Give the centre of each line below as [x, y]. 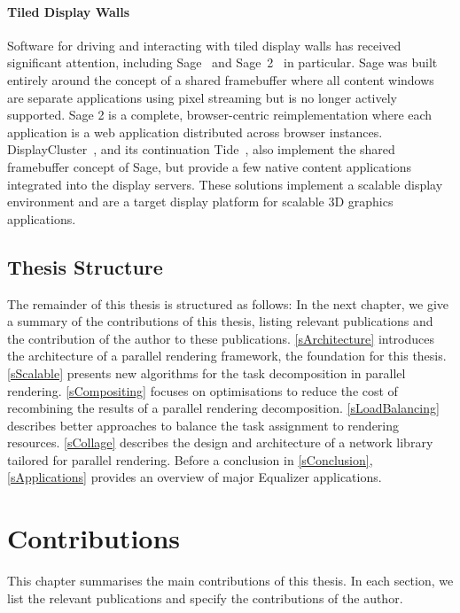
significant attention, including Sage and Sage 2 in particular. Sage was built [222, 62]
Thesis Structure [85, 266]
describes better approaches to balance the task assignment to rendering [203, 425]
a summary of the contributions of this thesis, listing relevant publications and [220, 321]
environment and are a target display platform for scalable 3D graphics [200, 202]
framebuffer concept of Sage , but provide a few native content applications [209, 166]
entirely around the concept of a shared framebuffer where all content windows [221, 79]
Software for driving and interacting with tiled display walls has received [204, 45]
